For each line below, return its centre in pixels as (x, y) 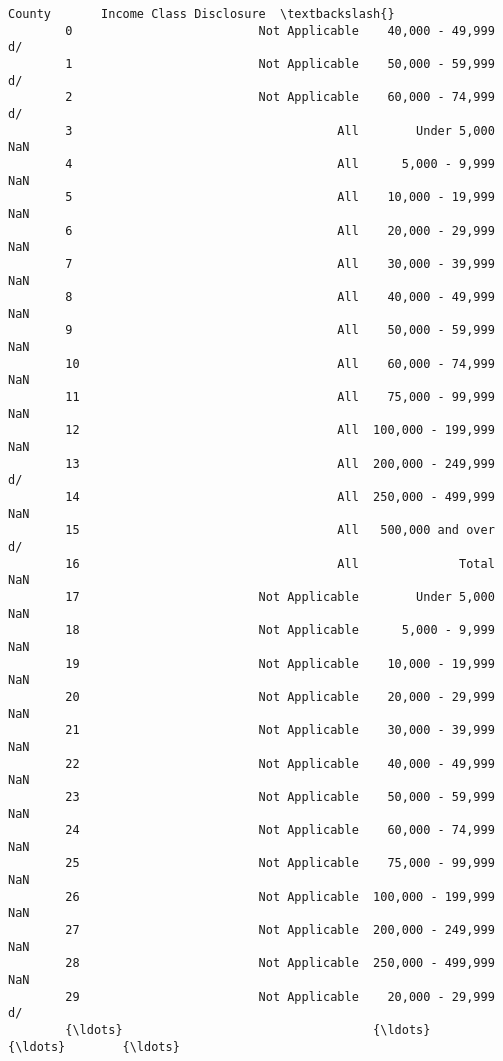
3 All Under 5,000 (280, 130)
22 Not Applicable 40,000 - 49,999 (280, 763)
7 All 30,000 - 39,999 (280, 263)
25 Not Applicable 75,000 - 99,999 (280, 863)
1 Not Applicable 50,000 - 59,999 (280, 63)
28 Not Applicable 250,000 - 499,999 (280, 963)
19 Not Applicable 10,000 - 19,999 (280, 663)
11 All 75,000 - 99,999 (280, 397)
